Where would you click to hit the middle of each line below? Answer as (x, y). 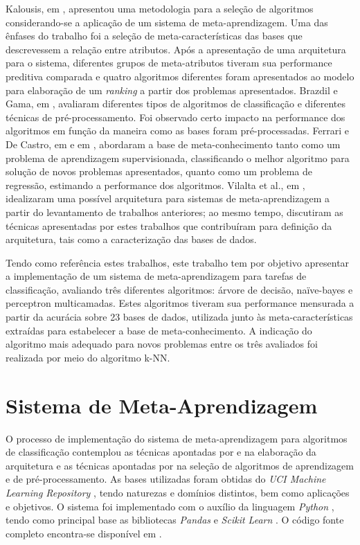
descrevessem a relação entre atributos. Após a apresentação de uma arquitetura (176, 49)
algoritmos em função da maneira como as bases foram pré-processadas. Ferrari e (178, 131)
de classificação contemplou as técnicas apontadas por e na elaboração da (161, 452)
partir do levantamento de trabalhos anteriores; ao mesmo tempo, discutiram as (174, 212)
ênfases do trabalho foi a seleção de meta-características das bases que (154, 36)
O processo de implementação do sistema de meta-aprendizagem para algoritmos (177, 438)
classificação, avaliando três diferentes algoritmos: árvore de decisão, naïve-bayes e (179, 289)
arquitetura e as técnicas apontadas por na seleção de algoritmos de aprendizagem (180, 465)
